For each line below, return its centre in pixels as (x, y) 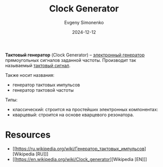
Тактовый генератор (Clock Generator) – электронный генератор (75, 55)
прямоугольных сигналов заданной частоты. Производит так (71, 60)
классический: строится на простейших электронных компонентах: (85, 109)
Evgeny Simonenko (84, 22)
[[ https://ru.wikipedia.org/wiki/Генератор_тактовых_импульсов (78, 149)
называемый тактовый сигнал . (38, 65)
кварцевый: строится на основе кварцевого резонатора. (73, 115)
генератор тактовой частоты (43, 90)
